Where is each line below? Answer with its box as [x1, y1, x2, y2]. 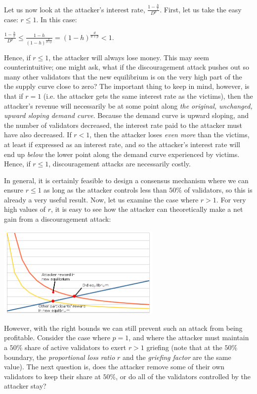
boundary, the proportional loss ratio [4, 352, 115, 362]
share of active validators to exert [25, 342, 127, 353]
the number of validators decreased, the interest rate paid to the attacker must [4, 119, 242, 130]
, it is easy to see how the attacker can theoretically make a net [51, 204, 243, 214]
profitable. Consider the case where [4, 332, 110, 343]
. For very [216, 194, 246, 204]
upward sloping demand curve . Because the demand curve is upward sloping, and [4, 110, 249, 120]
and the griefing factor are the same [122, 352, 231, 362]
